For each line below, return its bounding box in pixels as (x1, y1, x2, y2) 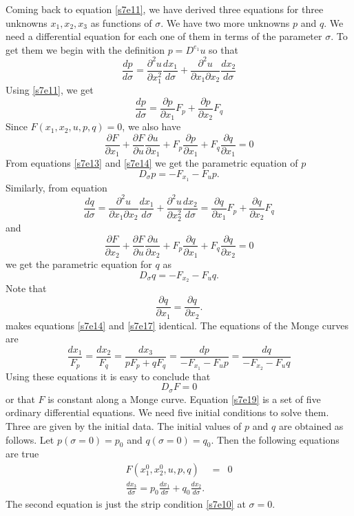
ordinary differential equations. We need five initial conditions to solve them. (6, 405, 329, 420)
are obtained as (278, 418, 344, 433)
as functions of (90, 15, 152, 30)
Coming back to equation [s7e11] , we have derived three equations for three (6, 2, 324, 16)
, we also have (122, 119, 181, 134)
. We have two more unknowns (160, 15, 290, 30)
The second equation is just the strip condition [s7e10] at (6, 496, 246, 510)
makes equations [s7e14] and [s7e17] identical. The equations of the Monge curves (6, 318, 348, 332)
